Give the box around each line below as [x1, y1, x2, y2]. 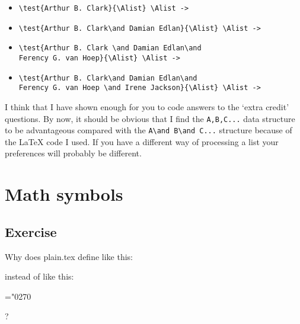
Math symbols [5, 182, 123, 206]
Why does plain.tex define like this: [5, 250, 133, 262]
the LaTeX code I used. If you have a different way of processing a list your [5, 135, 279, 147]
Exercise [5, 222, 57, 240]
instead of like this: [5, 270, 74, 283]
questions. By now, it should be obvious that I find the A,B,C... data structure [5, 112, 295, 124]
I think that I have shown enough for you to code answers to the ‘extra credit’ [5, 100, 289, 113]
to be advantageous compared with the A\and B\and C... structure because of [5, 124, 292, 136]
